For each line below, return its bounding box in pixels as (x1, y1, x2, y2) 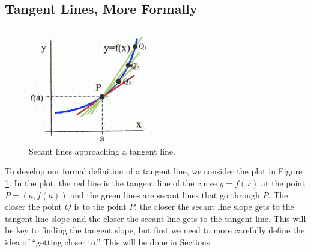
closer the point (5, 200, 62, 213)
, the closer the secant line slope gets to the (134, 200, 294, 213)
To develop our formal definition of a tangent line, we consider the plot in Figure (5, 165, 303, 177)
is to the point (74, 200, 127, 213)
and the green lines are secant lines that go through (70, 188, 260, 201)
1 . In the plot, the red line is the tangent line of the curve (5, 176, 217, 189)
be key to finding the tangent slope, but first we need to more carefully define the (5, 224, 305, 236)
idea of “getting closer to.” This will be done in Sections (5, 235, 210, 248)
